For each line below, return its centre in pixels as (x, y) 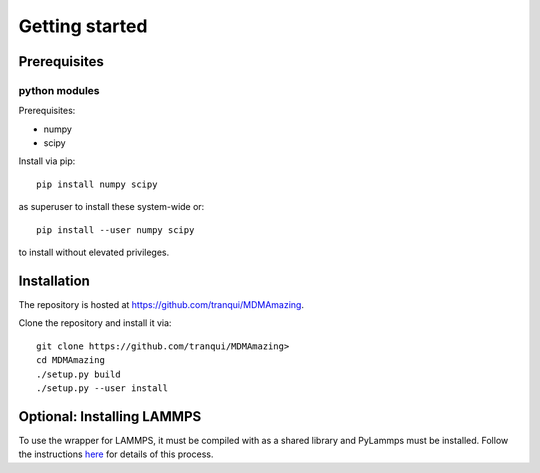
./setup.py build (78, 374)
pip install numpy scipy (97, 184)
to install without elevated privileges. (94, 252)
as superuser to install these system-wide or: (111, 207)
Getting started (83, 26)
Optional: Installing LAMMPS (110, 416)
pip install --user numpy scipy (115, 229)
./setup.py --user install (102, 388)
